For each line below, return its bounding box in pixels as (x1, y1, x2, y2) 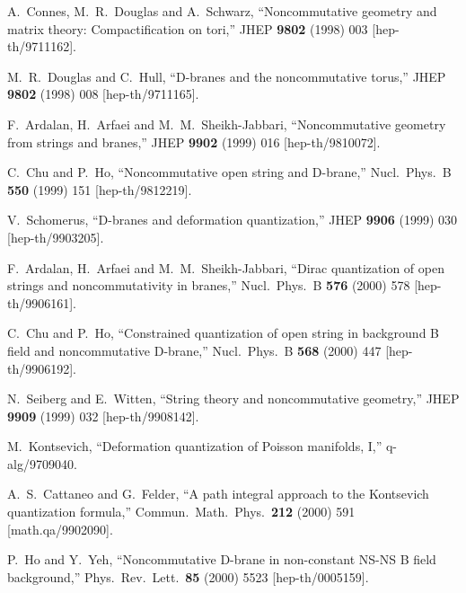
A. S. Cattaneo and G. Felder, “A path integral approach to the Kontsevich (7, 484, 429, 503)
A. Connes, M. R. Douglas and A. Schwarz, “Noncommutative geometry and (7, 2, 437, 20)
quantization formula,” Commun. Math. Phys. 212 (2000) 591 (7, 502, 356, 521)
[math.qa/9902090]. (7, 519, 113, 538)
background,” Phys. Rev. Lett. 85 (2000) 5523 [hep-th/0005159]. (7, 567, 369, 586)
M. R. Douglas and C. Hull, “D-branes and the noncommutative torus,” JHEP (7, 66, 446, 85)
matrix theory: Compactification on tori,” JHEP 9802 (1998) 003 (7, 19, 368, 38)
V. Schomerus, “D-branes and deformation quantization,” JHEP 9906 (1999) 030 (7, 210, 458, 229)
